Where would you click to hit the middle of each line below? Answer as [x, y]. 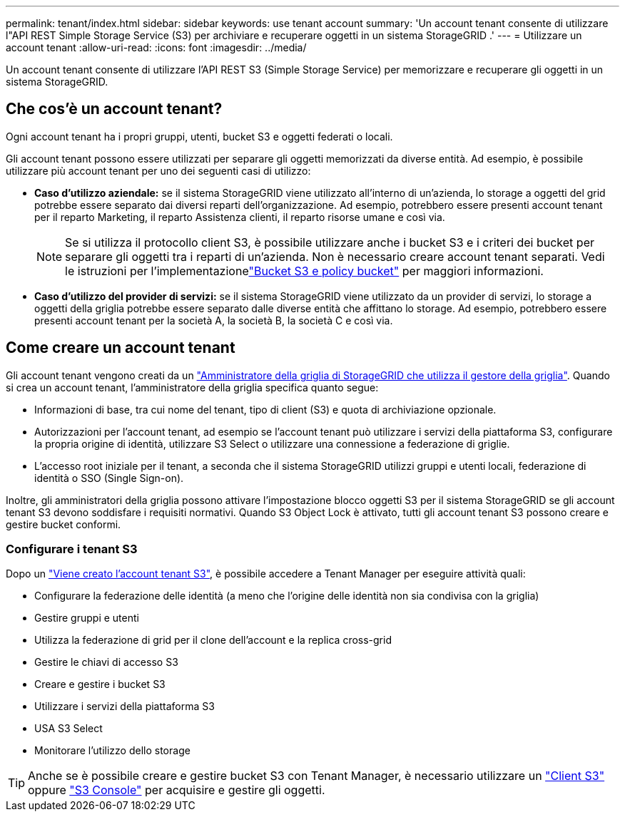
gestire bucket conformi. [63, 524]
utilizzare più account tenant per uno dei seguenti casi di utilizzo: [158, 170]
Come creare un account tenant [121, 348]
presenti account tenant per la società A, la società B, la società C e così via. [214, 320]
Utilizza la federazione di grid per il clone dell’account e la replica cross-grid [213, 640]
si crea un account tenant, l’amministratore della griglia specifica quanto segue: [192, 387]
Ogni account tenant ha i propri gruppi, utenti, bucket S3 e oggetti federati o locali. [199, 136]
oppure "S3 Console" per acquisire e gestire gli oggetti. [177, 790]
